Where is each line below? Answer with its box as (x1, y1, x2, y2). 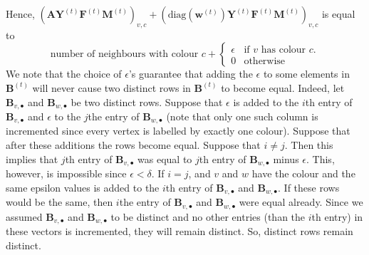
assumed (6, 209, 43, 224)
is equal (321, 6, 355, 21)
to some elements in (263, 66, 350, 81)
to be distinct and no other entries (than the (110, 209, 306, 224)
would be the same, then (6, 194, 113, 209)
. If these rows (278, 179, 340, 194)
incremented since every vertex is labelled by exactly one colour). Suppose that (6, 123, 350, 138)
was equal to (137, 151, 192, 166)
